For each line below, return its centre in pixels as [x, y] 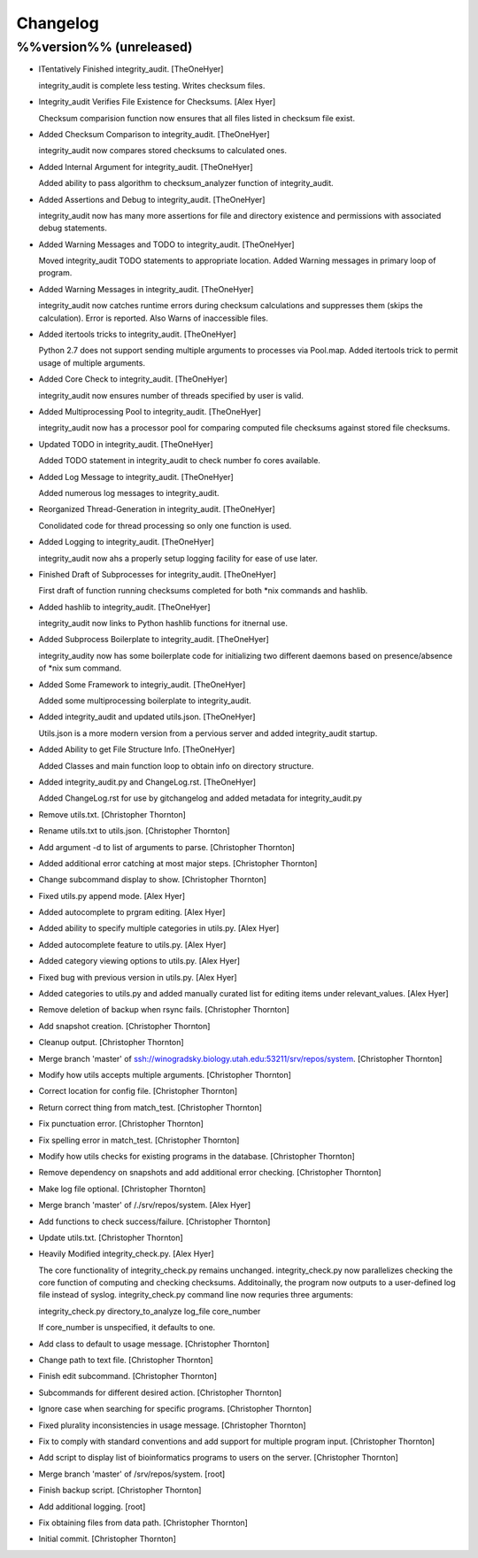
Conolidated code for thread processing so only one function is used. [165, 525]
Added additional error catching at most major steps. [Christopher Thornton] [178, 863]
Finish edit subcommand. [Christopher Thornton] [127, 1376]
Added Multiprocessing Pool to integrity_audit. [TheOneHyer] [150, 411]
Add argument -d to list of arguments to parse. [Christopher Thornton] [167, 847]
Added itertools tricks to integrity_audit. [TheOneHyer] [137, 334]
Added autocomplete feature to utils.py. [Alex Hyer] [132, 944]
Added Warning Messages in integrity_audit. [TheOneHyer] [146, 289]
